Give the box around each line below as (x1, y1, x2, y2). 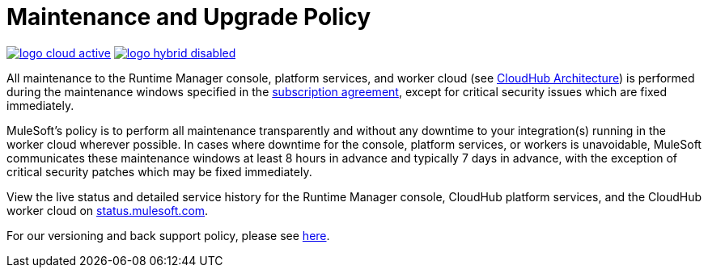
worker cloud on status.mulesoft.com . (6, 203, 209, 217)
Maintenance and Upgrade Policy (6, 3, 371, 31)
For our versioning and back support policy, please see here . (6, 228, 330, 242)
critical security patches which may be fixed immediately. (6, 164, 312, 179)
